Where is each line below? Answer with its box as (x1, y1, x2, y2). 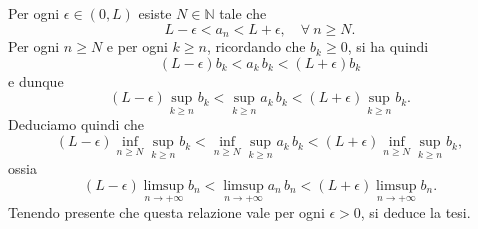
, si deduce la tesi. (360, 202, 471, 223)
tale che (219, 3, 267, 23)
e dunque (8, 70, 64, 91)
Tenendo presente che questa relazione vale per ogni (8, 202, 325, 223)
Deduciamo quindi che (8, 114, 144, 135)
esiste (138, 3, 172, 23)
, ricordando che (206, 36, 306, 57)
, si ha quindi (347, 36, 429, 57)
